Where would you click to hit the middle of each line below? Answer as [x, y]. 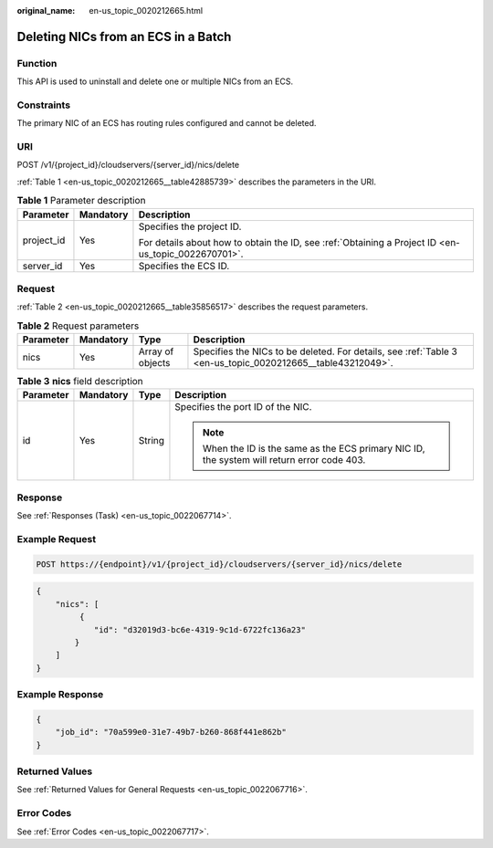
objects [154, 363]
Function [37, 63]
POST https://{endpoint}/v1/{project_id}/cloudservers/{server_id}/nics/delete [219, 564]
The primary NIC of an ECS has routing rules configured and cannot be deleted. [167, 123]
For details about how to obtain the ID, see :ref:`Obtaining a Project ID [288, 242]
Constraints [44, 105]
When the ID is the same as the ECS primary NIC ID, [314, 449]
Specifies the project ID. [190, 226]
